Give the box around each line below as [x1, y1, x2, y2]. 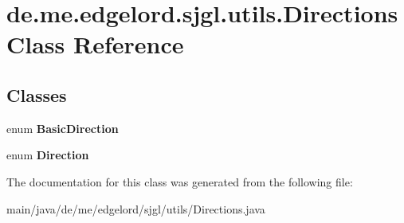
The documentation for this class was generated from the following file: [6, 173, 353, 190]
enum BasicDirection [6, 119, 119, 136]
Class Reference [6, 28, 184, 61]
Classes [6, 82, 67, 107]
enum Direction [6, 147, 89, 163]
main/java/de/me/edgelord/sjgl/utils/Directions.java [6, 200, 265, 217]
